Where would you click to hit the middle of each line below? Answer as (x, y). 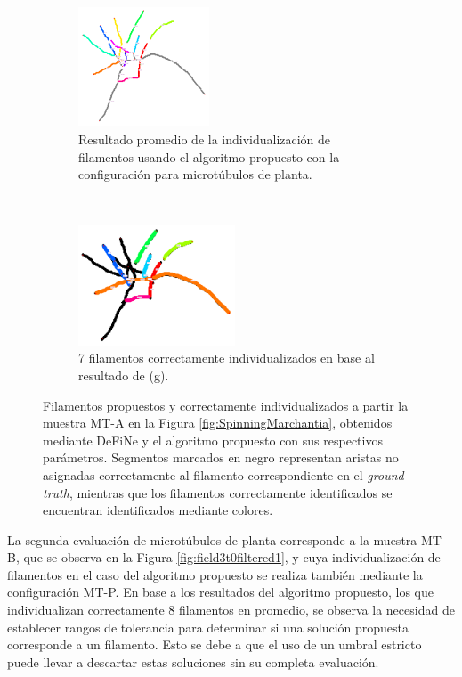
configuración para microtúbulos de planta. (195, 174)
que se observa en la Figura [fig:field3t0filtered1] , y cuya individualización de (232, 557)
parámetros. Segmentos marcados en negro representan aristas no (221, 457)
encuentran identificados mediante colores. (158, 510)
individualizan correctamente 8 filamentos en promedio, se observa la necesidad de (231, 610)
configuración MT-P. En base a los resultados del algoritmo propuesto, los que (220, 592)
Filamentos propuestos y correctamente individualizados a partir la (226, 405)
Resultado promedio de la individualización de (205, 139)
